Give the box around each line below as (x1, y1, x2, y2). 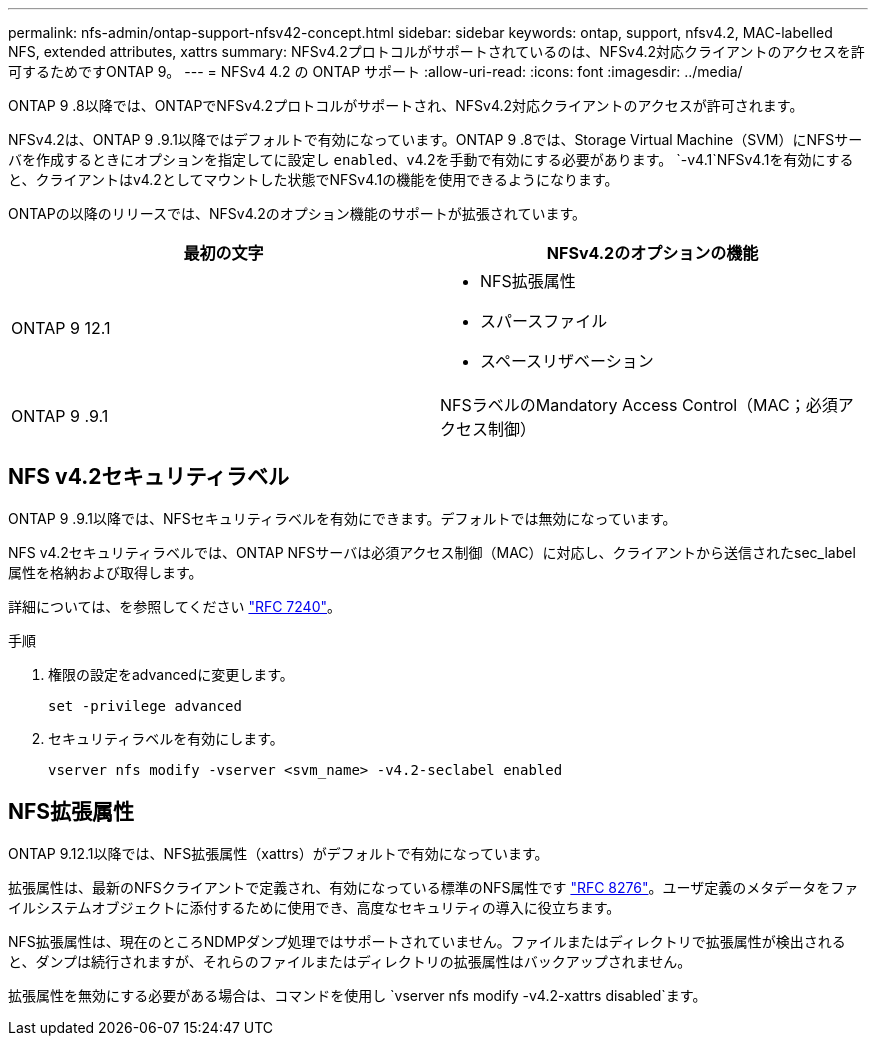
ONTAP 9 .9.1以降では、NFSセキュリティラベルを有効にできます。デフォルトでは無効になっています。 (8, 509, 677, 527)
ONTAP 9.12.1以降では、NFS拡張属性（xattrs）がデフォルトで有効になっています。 (8, 844, 549, 862)
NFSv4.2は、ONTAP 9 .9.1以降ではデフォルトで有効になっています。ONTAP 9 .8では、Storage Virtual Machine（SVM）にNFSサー (8, 131, 863, 148)
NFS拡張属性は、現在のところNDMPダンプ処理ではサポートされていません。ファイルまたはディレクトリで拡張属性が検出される (8, 932, 846, 950)
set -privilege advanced (48, 697, 242, 714)
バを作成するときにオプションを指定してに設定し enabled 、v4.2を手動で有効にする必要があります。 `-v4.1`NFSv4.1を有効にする (8, 151, 854, 168)
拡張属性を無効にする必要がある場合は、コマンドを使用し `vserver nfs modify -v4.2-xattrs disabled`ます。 (8, 986, 707, 1004)
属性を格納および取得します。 (8, 563, 203, 581)
